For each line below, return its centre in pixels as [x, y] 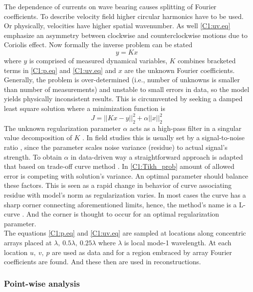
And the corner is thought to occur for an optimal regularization [123, 214]
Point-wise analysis [42, 283]
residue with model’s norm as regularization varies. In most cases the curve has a [125, 194]
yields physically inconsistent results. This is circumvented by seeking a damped [123, 99]
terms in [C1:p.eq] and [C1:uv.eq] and [60, 70]
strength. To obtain [33, 156]
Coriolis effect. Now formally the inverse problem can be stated [98, 45]
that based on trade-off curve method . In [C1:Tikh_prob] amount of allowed [119, 166]
